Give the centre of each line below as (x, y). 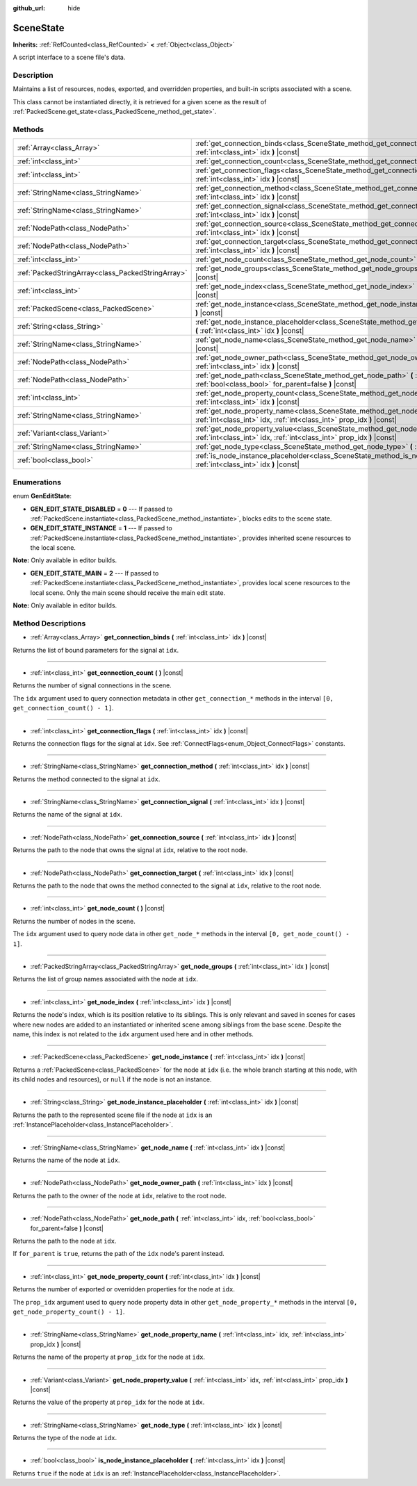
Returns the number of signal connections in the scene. (92, 685)
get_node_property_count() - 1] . (69, 1312)
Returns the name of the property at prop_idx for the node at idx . (109, 1357)
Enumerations (37, 482)
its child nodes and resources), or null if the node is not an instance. (112, 1079)
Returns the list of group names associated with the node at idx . (105, 979)
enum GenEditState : (42, 496)
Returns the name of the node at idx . (66, 1160)
